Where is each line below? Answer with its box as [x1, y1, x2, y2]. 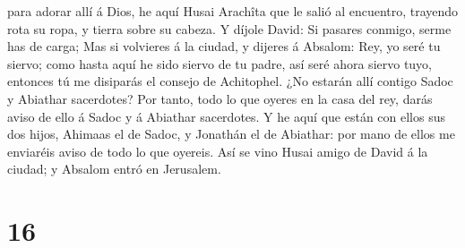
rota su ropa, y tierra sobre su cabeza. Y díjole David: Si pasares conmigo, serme [7, 19, 452, 38]
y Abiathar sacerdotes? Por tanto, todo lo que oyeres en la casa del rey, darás [7, 89, 433, 107]
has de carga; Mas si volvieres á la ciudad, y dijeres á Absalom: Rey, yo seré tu [7, 37, 441, 56]
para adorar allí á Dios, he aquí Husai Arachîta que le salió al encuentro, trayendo [7, 2, 459, 20]
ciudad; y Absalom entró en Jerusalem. [7, 159, 221, 178]
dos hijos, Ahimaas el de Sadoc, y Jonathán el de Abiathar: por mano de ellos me [7, 124, 455, 143]
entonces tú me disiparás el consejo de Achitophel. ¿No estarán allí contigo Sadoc [7, 72, 453, 90]
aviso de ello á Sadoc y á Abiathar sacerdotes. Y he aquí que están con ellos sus [7, 107, 446, 125]
